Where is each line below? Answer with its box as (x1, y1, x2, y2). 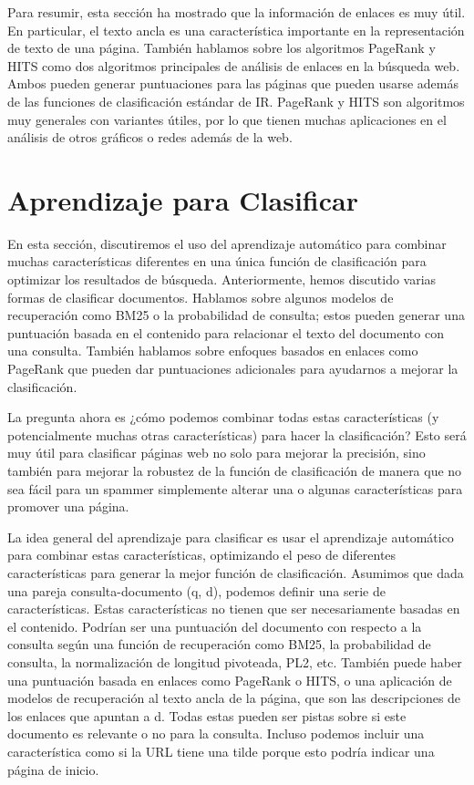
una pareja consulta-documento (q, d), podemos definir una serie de (7, 581, 386, 600)
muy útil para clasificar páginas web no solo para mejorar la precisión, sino (7, 443, 426, 462)
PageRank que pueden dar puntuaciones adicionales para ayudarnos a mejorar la (7, 359, 459, 378)
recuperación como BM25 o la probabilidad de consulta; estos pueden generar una (7, 305, 465, 325)
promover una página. (7, 497, 129, 516)
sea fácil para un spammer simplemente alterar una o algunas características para (7, 479, 463, 498)
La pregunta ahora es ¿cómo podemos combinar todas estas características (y (7, 408, 439, 427)
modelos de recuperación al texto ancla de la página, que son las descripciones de (7, 688, 461, 708)
